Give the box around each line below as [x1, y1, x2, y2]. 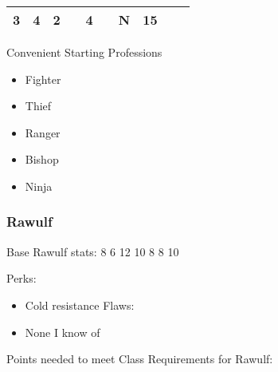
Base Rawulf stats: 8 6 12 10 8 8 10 [6, 243, 179, 259]
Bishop [25, 151, 59, 168]
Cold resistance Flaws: [25, 296, 135, 313]
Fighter [25, 70, 61, 87]
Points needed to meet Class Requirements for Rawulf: [6, 350, 273, 367]
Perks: [6, 270, 37, 287]
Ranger [25, 124, 61, 140]
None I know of [25, 323, 100, 340]
